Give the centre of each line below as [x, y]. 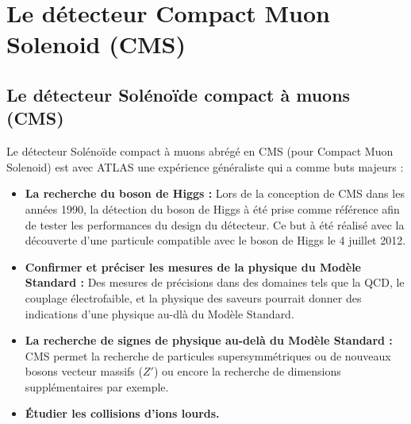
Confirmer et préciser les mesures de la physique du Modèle [193, 266]
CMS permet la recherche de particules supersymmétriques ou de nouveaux [208, 355]
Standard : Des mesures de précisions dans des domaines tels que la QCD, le [215, 282]
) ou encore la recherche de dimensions [247, 371]
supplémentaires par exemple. [97, 386]
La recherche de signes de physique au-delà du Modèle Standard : [209, 340]
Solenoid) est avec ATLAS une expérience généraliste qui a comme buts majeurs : [205, 166]
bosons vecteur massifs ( [84, 371]
